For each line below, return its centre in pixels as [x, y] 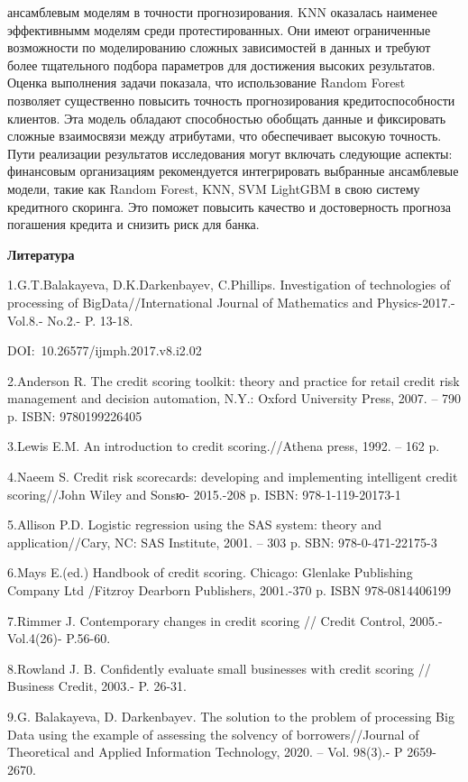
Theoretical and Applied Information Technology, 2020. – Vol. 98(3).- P [205, 752]
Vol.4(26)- [35, 638]
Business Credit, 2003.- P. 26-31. [97, 686]
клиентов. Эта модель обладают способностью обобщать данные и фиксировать [227, 118]
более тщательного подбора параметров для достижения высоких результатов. [221, 64]
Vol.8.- [25, 320]
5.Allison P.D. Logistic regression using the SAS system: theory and [195, 524]
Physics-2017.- [416, 302]
